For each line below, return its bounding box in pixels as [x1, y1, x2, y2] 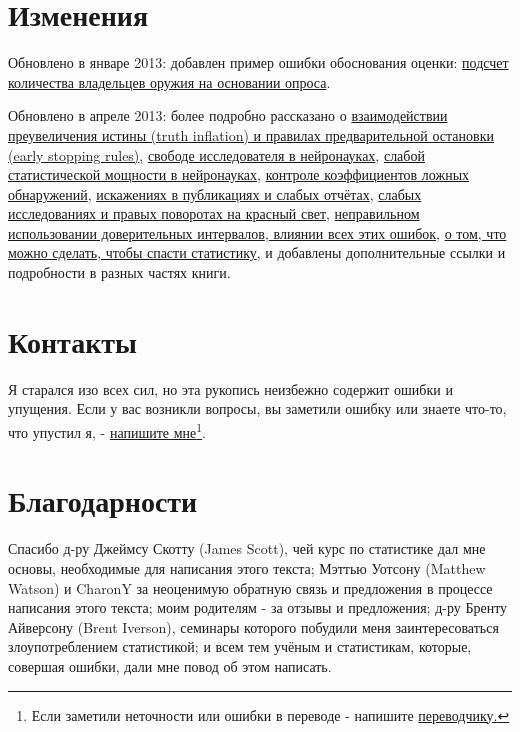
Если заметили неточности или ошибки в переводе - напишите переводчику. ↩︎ [31, 704, 510, 725]
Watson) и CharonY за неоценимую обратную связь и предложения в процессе [8, 577, 493, 598]
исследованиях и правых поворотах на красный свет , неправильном [8, 203, 420, 224]
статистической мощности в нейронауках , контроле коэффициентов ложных [8, 164, 470, 185]
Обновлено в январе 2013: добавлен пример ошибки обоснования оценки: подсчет [8, 52, 509, 73]
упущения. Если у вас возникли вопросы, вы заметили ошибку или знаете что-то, [8, 398, 507, 419]
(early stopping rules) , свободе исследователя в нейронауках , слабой [8, 144, 425, 165]
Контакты [8, 320, 137, 361]
